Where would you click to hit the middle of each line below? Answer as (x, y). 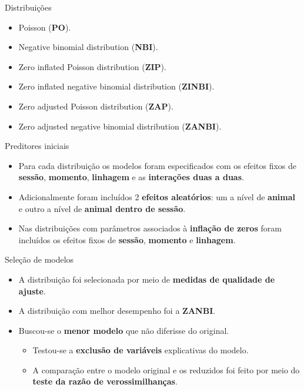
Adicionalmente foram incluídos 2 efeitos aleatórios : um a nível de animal (157, 196)
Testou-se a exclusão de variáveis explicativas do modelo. (141, 350)
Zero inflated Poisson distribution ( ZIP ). (92, 66)
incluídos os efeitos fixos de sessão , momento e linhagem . (127, 239)
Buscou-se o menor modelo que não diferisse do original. (124, 330)
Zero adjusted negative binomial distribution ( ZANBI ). (120, 126)
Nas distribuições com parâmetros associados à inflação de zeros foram (150, 228)
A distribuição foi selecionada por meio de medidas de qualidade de (147, 279)
